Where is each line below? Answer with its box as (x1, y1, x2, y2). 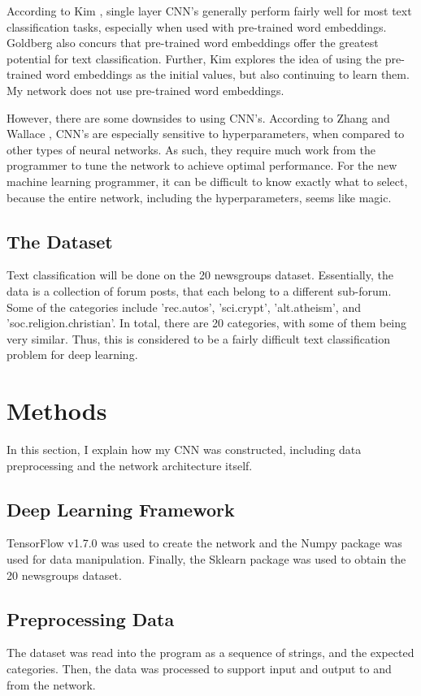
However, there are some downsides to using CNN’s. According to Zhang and (7, 109, 390, 126)
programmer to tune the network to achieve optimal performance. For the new (7, 157, 397, 174)
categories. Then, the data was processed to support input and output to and (7, 659, 392, 677)
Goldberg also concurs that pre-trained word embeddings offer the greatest (7, 34, 379, 51)
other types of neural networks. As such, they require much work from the (7, 140, 376, 158)
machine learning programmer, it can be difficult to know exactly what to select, (7, 172, 408, 189)
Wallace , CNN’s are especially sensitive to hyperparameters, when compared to (7, 125, 405, 142)
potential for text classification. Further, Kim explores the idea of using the (7, 50, 382, 67)
